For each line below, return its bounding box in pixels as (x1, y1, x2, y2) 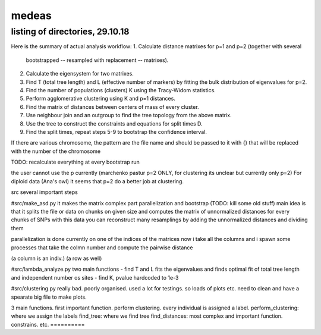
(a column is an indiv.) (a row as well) (11, 255, 102, 262)
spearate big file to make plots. (11, 293, 87, 300)
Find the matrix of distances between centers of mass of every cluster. (26, 103, 199, 110)
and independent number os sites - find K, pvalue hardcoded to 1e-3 (11, 274, 179, 281)
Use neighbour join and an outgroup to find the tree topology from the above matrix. (26, 112, 232, 119)
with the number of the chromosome (11, 148, 101, 155)
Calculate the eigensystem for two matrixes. (26, 70, 134, 77)
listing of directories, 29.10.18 (11, 26, 130, 37)
